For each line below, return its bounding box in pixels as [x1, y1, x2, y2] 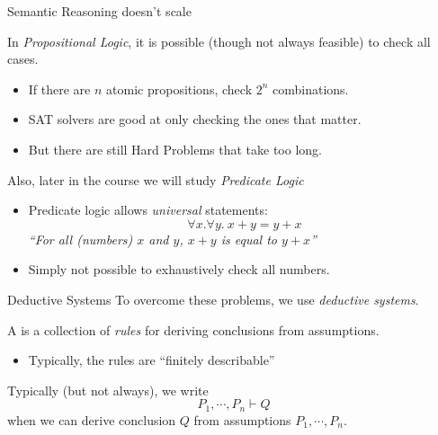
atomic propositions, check [106, 79, 253, 98]
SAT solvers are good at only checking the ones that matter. [28, 110, 362, 129]
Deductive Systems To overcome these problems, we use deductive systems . [7, 289, 419, 308]
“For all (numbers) [28, 229, 133, 248]
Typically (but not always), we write [7, 380, 209, 399]
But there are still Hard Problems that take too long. [28, 139, 322, 158]
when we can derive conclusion [7, 410, 176, 429]
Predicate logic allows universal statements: [28, 200, 268, 219]
